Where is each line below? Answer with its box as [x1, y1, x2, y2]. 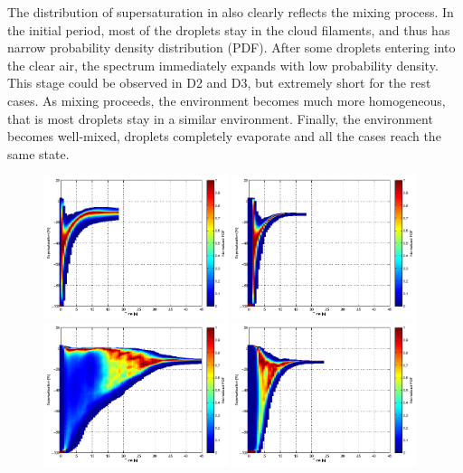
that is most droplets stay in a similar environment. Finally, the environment [7, 109, 433, 128]
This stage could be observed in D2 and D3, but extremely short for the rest [7, 73, 431, 92]
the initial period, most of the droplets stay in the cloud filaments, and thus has [7, 20, 450, 39]
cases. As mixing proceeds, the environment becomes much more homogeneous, [7, 90, 446, 109]
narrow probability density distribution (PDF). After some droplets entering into [7, 38, 456, 57]
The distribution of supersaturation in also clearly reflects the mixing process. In [7, 3, 454, 21]
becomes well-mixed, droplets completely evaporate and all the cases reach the [7, 127, 441, 146]
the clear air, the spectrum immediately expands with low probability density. [7, 55, 439, 74]
